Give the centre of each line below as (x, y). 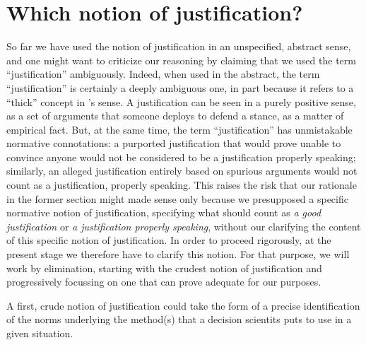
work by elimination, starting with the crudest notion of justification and (164, 268)
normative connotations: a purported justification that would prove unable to (174, 143)
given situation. (40, 333)
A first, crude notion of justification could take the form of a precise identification (183, 305)
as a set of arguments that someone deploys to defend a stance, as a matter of (175, 116)
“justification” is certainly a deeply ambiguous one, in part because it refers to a (180, 87)
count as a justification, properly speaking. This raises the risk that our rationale (182, 185)
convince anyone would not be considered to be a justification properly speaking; (181, 157)
